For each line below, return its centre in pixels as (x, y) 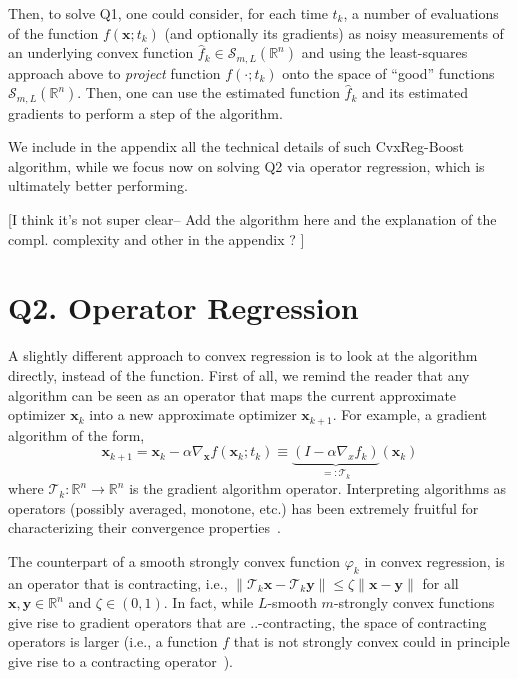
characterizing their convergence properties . (144, 527)
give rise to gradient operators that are (127, 621)
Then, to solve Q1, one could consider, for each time (168, 13)
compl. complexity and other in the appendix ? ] (156, 238)
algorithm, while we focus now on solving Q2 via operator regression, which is (246, 165)
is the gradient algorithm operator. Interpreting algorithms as (318, 488)
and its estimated (415, 92)
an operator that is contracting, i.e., (118, 582)
